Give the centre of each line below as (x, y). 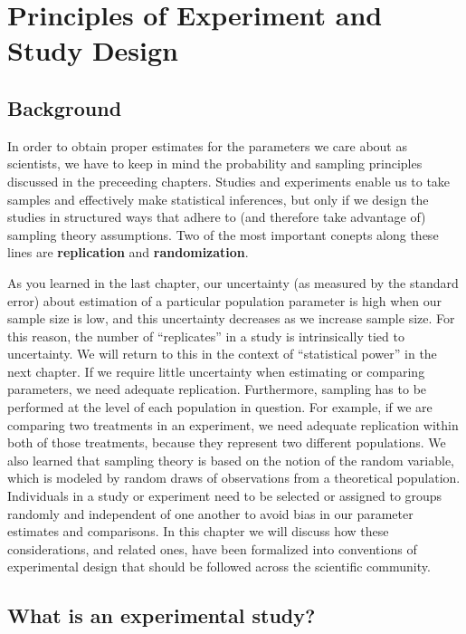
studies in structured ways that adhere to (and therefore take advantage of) (217, 217)
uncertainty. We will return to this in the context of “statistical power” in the (222, 354)
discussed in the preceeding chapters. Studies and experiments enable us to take (229, 181)
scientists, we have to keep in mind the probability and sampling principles (215, 163)
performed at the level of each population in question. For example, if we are (220, 407)
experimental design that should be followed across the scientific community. (219, 567)
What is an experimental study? (162, 615)
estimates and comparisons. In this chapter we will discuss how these (198, 531)
